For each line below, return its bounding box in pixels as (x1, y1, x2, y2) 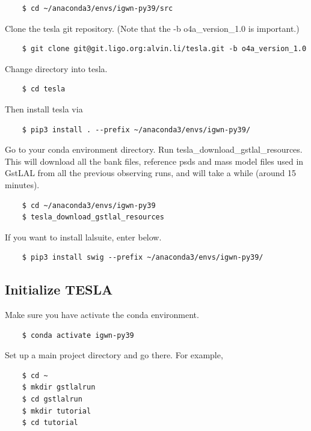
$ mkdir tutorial (22, 406, 91, 415)
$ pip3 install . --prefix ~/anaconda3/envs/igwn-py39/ (22, 125, 251, 134)
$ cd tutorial (22, 418, 78, 427)
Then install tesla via (5, 102, 83, 115)
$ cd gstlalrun (22, 395, 82, 404)
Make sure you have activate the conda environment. (5, 308, 199, 321)
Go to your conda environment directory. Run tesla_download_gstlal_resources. (5, 143, 303, 156)
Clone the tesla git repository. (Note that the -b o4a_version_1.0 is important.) (5, 22, 300, 34)
